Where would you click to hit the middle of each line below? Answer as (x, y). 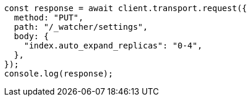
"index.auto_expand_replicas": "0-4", (113, 46)
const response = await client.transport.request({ (126, 8)
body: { (31, 36)
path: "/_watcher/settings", (81, 27)
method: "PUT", (48, 18)
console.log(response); (59, 74)
